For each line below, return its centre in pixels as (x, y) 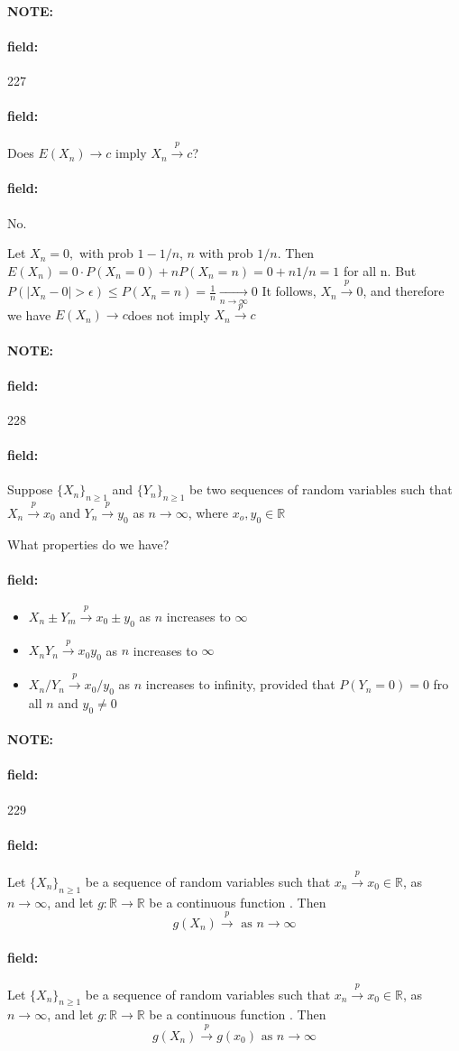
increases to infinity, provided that (240, 684)
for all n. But (380, 270)
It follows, (289, 291)
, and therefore (404, 291)
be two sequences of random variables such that (321, 489)
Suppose (30, 489)
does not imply (169, 314)
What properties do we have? (88, 544)
